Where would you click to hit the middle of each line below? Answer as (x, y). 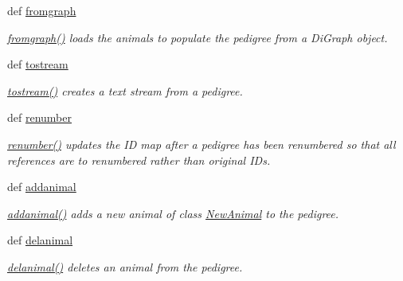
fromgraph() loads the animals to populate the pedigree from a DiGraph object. (198, 37)
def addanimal (42, 187)
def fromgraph (42, 10)
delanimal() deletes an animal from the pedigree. (125, 266)
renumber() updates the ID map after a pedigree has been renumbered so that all (201, 144)
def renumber (39, 117)
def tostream (38, 64)
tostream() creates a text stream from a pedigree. (125, 90)
